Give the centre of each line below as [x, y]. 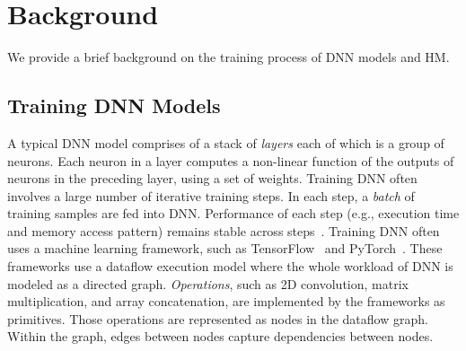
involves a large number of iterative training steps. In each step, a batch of [211, 195]
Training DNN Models [114, 105]
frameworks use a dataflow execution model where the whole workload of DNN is [230, 266]
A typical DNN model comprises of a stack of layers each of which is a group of [226, 142]
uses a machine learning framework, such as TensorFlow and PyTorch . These [225, 248]
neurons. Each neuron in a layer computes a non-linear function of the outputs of [231, 160]
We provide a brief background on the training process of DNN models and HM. [229, 57]
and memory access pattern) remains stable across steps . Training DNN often [224, 230]
